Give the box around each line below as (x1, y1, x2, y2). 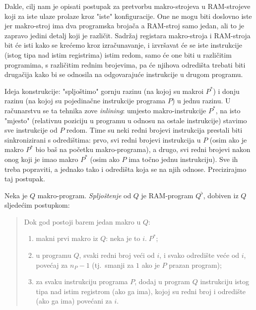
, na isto (215, 105, 241, 115)
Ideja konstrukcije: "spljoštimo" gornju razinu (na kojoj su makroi (4, 85, 204, 96)
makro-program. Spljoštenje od (37, 190, 131, 200)
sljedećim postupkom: (4, 200, 70, 210)
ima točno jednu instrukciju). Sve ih (128, 154, 238, 164)
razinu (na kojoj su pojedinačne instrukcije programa (4, 95, 166, 106)
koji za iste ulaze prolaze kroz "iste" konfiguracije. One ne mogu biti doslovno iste (4, 10, 252, 21)
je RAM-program (141, 190, 193, 200)
